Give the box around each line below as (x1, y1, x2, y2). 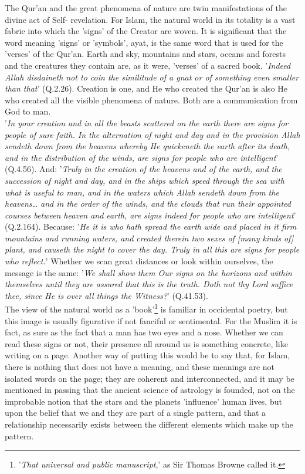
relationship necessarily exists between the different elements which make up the (5, 418, 293, 431)
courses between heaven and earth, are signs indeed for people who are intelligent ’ (5, 209, 296, 221)
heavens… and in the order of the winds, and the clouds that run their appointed (5, 197, 291, 210)
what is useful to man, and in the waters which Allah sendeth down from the (5, 186, 279, 198)
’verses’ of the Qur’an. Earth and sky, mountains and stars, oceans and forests (5, 48, 286, 60)
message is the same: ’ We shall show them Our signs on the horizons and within (5, 266, 292, 278)
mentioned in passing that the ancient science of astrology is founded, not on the (5, 384, 295, 396)
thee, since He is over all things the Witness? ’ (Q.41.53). (5, 289, 208, 301)
